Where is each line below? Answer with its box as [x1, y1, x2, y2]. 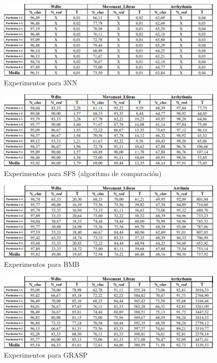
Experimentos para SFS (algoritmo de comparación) [4, 168, 162, 178]
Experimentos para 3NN [4, 77, 77, 87]
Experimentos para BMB [4, 259, 80, 269]
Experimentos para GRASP [4, 350, 88, 360]
